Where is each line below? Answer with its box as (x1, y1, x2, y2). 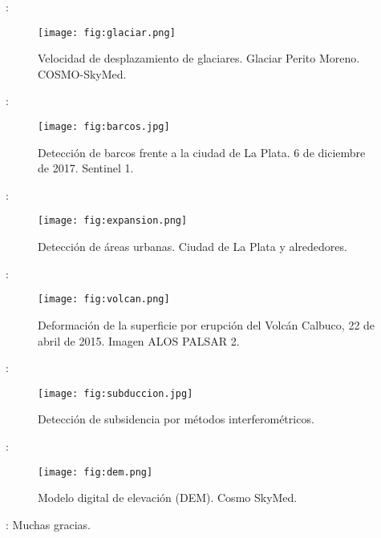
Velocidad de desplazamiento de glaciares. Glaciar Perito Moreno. (38, 50, 360, 67)
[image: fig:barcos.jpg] (38, 121, 170, 133)
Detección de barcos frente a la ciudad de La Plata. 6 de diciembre (38, 144, 366, 160)
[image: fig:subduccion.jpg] (38, 387, 193, 399)
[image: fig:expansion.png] (38, 215, 188, 227)
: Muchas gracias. (6, 516, 91, 532)
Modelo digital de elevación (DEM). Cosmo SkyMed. (38, 489, 298, 506)
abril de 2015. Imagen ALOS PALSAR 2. (38, 332, 240, 349)
